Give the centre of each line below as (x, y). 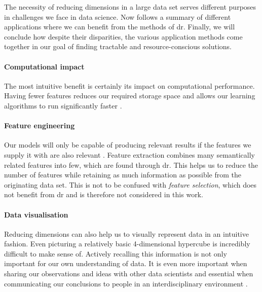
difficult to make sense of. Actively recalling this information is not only (116, 253)
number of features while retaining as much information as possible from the (123, 175)
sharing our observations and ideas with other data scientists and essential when (129, 273)
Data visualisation (36, 214)
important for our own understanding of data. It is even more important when (126, 263)
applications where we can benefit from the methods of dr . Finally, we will (120, 27)
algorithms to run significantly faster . (63, 105)
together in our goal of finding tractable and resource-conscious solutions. (118, 46)
